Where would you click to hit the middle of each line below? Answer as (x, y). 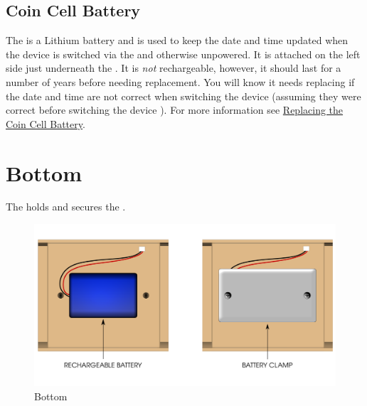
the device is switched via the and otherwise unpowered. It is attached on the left (183, 54)
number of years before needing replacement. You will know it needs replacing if (180, 81)
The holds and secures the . (66, 207)
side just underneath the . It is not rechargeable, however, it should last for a (174, 68)
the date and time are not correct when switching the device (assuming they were (183, 96)
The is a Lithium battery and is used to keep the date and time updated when (177, 40)
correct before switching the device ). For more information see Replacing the (175, 110)
